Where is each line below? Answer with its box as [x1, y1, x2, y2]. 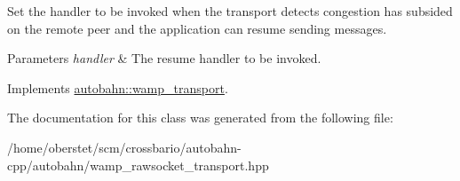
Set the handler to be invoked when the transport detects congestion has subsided [7, 2, 453, 20]
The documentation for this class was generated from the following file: [7, 108, 393, 127]
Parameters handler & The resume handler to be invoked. [7, 49, 321, 67]
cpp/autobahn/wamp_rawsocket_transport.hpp [7, 155, 269, 174]
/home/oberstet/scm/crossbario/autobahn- [7, 138, 242, 156]
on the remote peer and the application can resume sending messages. [7, 19, 387, 37]
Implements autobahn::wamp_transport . [7, 78, 228, 97]
